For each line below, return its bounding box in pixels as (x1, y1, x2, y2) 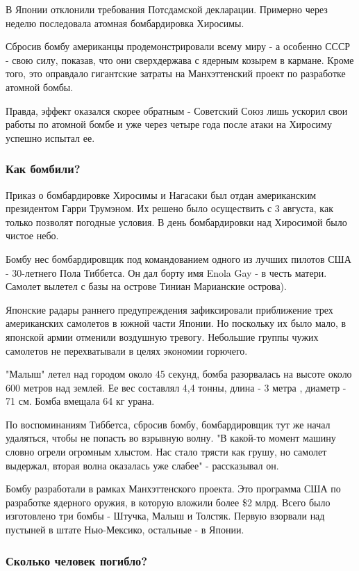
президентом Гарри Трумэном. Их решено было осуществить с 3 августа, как (6, 201, 333, 216)
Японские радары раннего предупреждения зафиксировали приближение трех (6, 302, 333, 316)
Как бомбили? (6, 160, 81, 177)
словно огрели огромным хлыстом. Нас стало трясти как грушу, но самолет (6, 444, 327, 459)
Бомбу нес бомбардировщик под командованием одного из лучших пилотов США (6, 251, 351, 266)
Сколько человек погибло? (6, 552, 148, 569)
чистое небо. (6, 228, 59, 243)
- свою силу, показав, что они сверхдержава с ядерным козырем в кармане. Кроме (6, 52, 354, 67)
